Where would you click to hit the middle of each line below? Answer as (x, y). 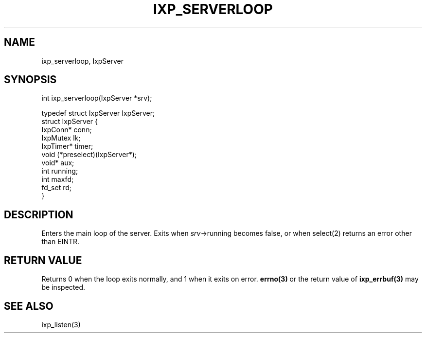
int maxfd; (58, 179)
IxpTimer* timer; (67, 146)
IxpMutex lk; (61, 138)
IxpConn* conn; (67, 130)
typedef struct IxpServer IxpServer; (98, 113)
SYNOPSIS (30, 80)
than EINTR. (61, 242)
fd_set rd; (57, 188)
